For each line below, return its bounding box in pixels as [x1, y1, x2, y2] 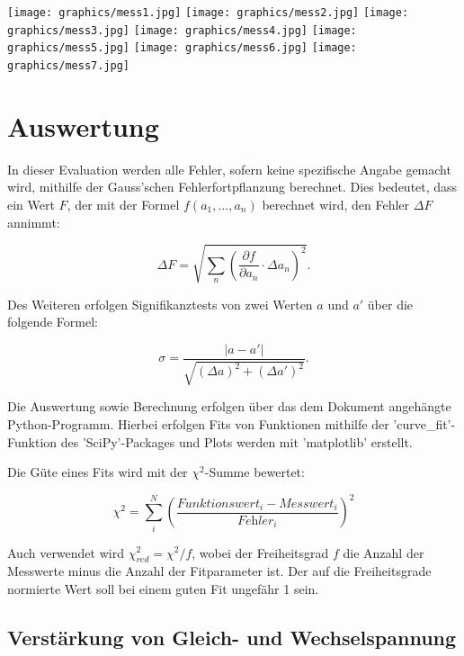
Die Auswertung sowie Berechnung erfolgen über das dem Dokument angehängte [7, 397, 451, 416]
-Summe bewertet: [204, 463, 305, 481]
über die [367, 294, 414, 313]
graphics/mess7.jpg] [7, 58, 130, 72]
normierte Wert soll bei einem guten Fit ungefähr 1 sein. [7, 579, 319, 598]
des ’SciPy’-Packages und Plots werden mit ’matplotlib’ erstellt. [60, 432, 413, 451]
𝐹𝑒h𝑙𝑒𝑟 [236, 514, 274, 527]
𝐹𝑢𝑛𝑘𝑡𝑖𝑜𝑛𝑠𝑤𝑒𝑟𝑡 [176, 497, 260, 510]
